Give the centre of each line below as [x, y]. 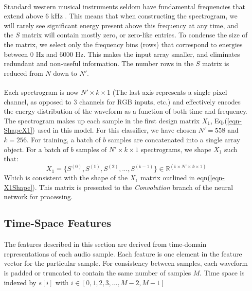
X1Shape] [18, 187]
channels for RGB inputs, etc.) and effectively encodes [160, 101]
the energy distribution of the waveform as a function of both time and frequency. [126, 111]
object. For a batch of [36, 149]
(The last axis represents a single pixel [170, 92]
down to [65, 73]
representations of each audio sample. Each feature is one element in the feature [123, 253]
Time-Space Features [58, 223]
